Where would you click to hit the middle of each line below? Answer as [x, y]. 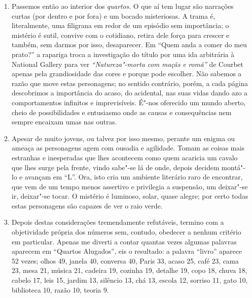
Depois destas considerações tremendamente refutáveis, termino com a [118, 222]
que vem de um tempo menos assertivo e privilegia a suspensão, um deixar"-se [130, 186]
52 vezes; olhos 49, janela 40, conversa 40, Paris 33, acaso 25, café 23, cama [125, 260]
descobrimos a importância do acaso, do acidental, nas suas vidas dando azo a [129, 93]
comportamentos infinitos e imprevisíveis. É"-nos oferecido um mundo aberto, [128, 102]
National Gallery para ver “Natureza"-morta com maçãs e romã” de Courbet [127, 64]
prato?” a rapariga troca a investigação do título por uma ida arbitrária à [123, 54]
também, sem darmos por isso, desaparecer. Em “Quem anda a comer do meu [129, 45]
